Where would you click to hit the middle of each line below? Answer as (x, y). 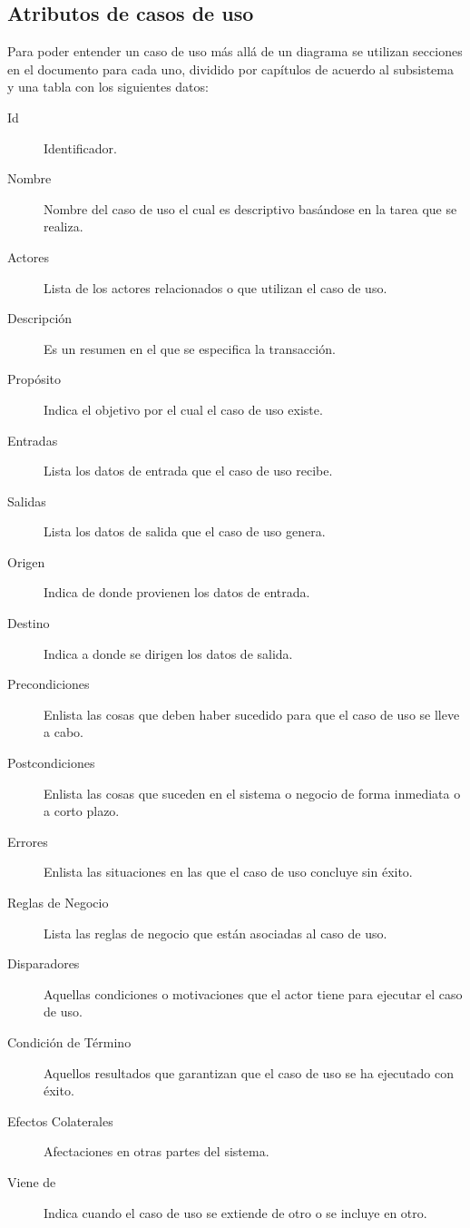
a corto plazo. (82, 811)
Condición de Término (69, 1041)
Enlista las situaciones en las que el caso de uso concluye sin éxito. (228, 872)
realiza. (64, 226)
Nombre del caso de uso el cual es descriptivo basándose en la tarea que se (250, 208)
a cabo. (64, 732)
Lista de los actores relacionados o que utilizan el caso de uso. (215, 287)
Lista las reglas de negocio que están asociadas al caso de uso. (215, 933)
